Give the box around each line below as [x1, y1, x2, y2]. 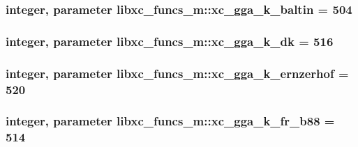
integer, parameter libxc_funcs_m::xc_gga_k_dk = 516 [6, 32, 334, 49]
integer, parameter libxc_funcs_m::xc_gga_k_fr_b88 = [6, 112, 335, 130]
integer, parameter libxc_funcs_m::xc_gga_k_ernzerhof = [6, 64, 349, 82]
